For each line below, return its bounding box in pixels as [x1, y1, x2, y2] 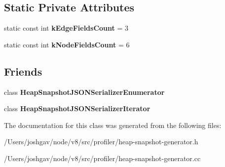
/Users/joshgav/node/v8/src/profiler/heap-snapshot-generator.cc [4, 153, 201, 163]
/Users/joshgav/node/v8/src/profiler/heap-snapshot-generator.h [4, 136, 198, 147]
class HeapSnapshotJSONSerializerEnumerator [4, 86, 165, 97]
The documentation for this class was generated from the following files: [4, 120, 222, 130]
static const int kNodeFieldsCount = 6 [4, 39, 130, 49]
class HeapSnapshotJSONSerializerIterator [4, 103, 150, 114]
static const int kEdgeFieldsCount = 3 [4, 23, 129, 33]
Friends [4, 63, 42, 79]
